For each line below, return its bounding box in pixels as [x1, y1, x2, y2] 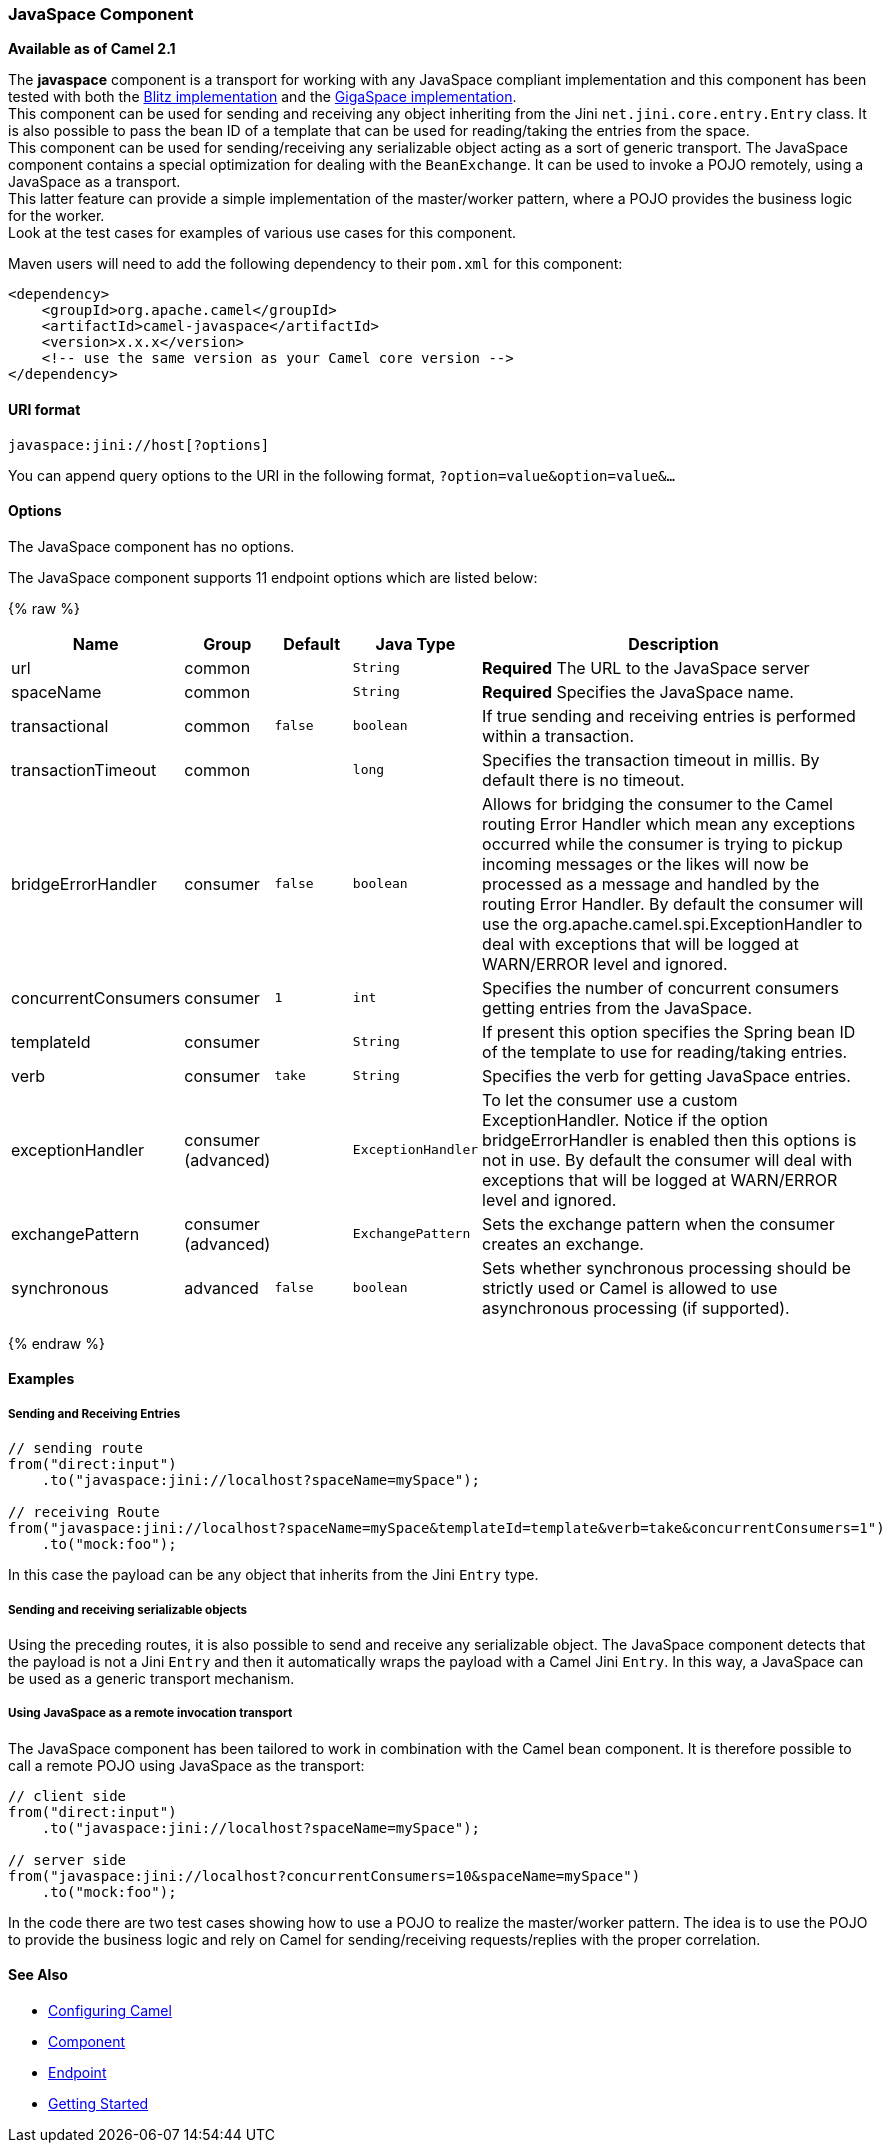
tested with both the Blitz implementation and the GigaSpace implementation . [8, 88, 517, 106]
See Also [8, 1966, 68, 1984]
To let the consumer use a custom [482, 1089, 738, 1110]
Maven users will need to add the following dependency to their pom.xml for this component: [8, 255, 623, 273]
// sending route [8, 1440, 143, 1457]
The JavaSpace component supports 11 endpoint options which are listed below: [8, 568, 538, 586]
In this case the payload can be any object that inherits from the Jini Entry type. [8, 1566, 539, 1584]
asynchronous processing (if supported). [482, 1297, 790, 1318]
